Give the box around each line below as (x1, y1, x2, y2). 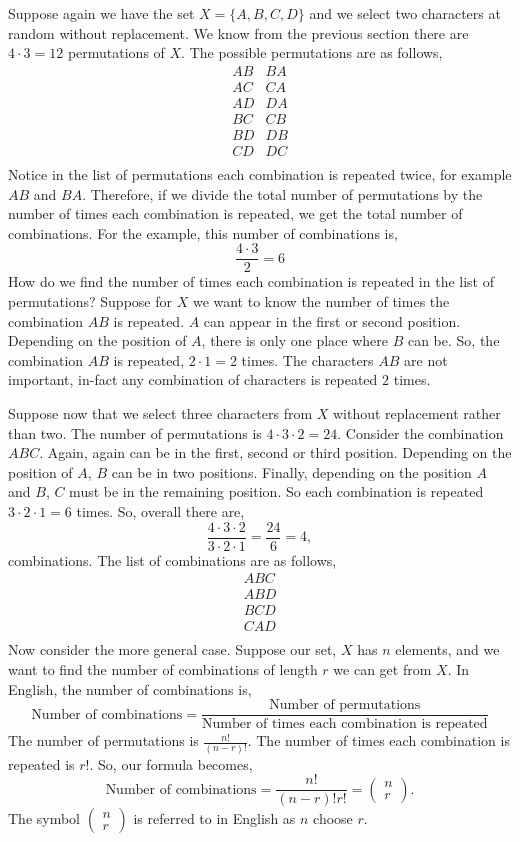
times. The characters (241, 349, 374, 370)
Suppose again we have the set (8, 3, 195, 23)
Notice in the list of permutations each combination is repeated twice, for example (8, 164, 512, 184)
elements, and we (395, 639, 500, 660)
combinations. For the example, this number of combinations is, (8, 222, 398, 243)
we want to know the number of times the (192, 291, 450, 312)
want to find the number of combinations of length (8, 658, 318, 679)
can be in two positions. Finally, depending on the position (111, 461, 472, 482)
